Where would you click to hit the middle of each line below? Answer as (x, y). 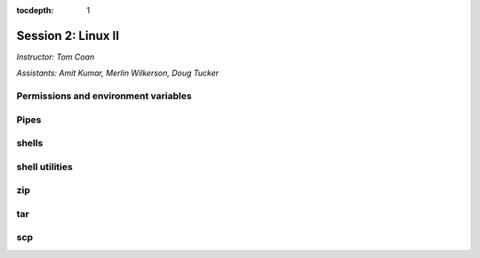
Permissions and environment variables (104, 96)
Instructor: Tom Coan (56, 57)
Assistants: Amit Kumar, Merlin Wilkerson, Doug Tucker (118, 73)
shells (30, 144)
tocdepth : (35, 10)
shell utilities (44, 167)
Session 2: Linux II (68, 35)
